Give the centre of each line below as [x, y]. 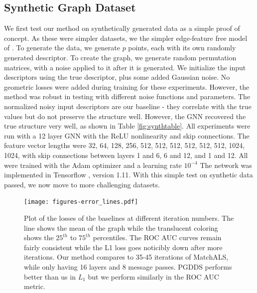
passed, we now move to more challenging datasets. [82, 184]
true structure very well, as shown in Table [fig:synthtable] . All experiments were [127, 126]
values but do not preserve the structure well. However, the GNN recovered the [125, 116]
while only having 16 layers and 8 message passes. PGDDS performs [128, 266]
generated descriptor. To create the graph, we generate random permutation [120, 57]
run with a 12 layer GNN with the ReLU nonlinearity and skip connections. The [127, 135]
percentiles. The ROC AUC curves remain [157, 237]
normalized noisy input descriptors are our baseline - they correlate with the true [128, 106]
